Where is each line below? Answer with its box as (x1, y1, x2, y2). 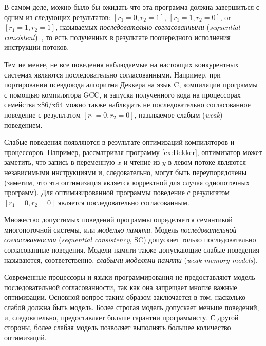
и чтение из (123, 157, 160, 167)
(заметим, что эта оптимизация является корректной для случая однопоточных (4, 177, 250, 187)
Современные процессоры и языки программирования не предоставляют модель (4, 272, 255, 282)
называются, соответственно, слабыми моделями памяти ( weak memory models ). (4, 254, 258, 265)
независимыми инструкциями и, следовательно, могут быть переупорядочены (4, 166, 247, 177)
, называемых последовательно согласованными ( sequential (55, 22, 240, 32)
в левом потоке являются (168, 157, 246, 167)
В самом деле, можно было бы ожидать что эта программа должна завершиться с (4, 2, 259, 12)
